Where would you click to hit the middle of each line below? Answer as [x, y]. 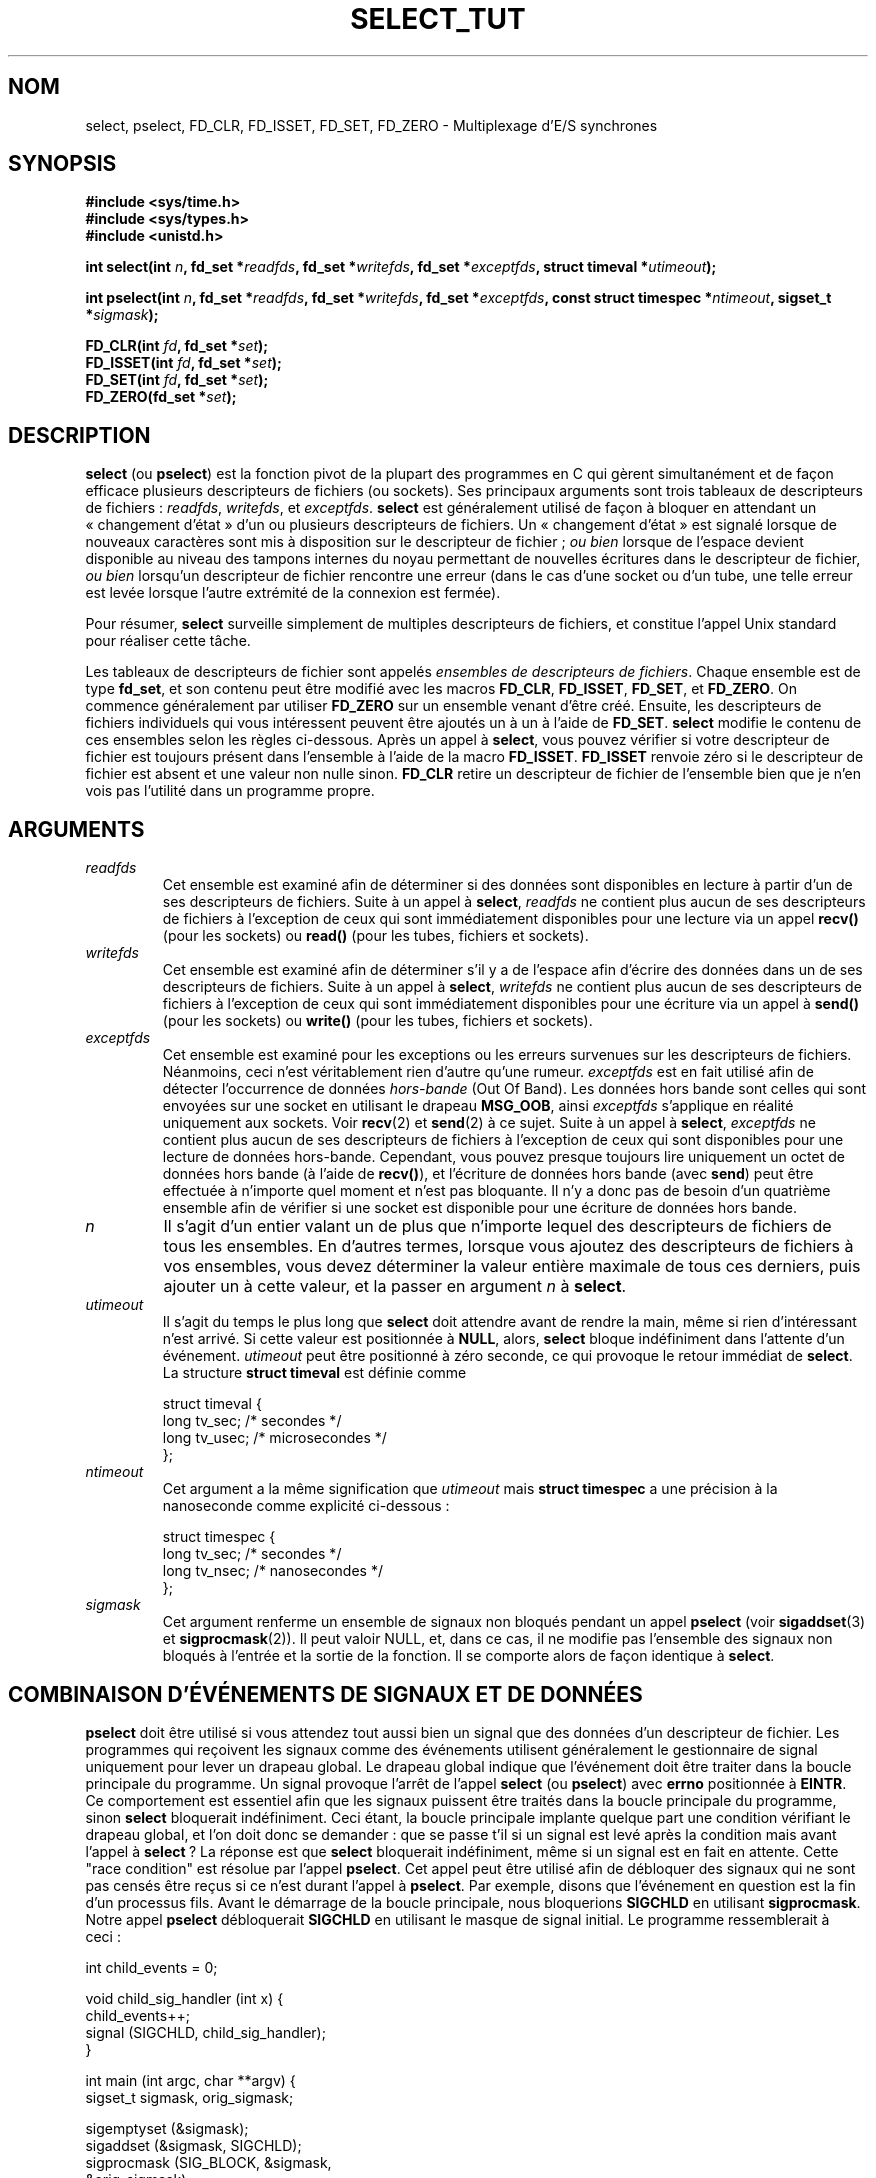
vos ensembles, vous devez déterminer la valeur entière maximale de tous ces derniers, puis [512, 1266]
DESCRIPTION [79, 435]
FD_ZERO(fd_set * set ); [161, 397]
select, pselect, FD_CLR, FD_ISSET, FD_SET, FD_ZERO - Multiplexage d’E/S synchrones [371, 125]
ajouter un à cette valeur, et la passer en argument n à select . [395, 1286]
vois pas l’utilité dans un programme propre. [230, 791]
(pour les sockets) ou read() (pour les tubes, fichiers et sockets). [375, 936]
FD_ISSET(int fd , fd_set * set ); [183, 363]
